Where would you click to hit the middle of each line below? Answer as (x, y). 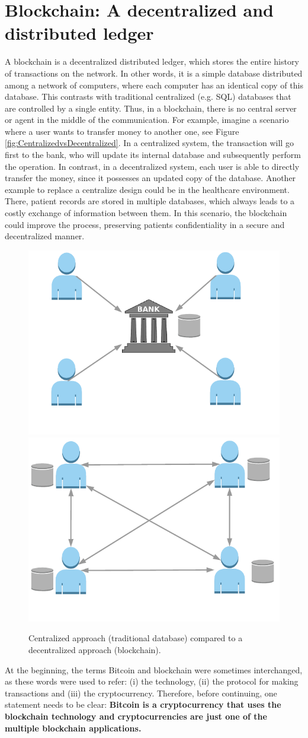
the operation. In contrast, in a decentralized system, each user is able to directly (152, 166)
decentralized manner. (45, 236)
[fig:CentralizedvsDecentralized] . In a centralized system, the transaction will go (149, 143)
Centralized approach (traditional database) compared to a (136, 638)
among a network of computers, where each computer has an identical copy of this (154, 85)
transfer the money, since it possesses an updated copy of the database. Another (150, 178)
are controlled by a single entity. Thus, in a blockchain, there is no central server (151, 108)
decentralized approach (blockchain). (95, 650)
